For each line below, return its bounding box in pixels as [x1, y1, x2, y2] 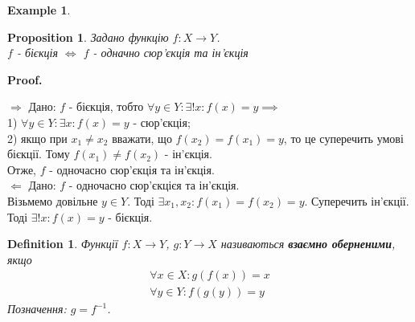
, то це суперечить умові [283, 129, 404, 146]
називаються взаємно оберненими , [220, 235, 396, 252]
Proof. [7, 71, 43, 88]
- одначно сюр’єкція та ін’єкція [92, 44, 249, 61]
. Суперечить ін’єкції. [304, 192, 409, 209]
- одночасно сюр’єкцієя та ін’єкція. [68, 177, 240, 194]
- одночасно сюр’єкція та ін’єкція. [49, 161, 215, 177]
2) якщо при [7, 129, 68, 146]
